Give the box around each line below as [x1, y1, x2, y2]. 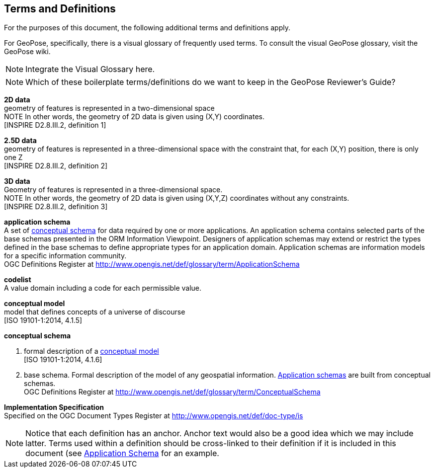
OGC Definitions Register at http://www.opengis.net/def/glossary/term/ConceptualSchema [24, 388, 321, 396]
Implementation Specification [4, 403, 104, 412]
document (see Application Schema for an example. [25, 448, 219, 459]
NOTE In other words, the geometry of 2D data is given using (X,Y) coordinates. [4, 112, 264, 121]
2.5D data [4, 136, 37, 145]
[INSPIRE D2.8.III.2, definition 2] [4, 161, 108, 170]
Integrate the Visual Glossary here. [25, 64, 155, 75]
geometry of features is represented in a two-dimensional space [4, 104, 215, 113]
